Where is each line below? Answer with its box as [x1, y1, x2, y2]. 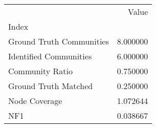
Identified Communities [8, 50, 92, 62]
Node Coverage [8, 95, 62, 106]
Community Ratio [8, 65, 73, 77]
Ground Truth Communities [8, 35, 109, 47]
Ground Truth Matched [8, 80, 93, 92]
